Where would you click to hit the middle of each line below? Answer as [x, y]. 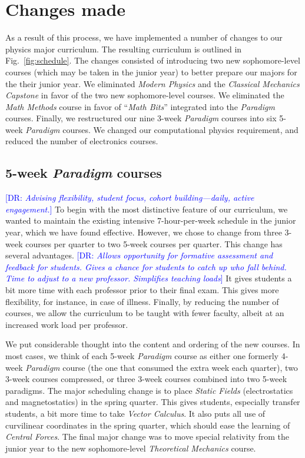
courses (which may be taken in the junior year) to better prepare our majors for [151, 72]
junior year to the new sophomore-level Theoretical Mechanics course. [131, 448]
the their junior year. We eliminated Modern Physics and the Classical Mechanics [152, 83]
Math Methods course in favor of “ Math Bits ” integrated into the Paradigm [140, 106]
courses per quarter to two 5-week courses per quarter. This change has [154, 243]
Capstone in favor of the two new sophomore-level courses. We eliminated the [145, 95]
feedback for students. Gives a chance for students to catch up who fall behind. [146, 266]
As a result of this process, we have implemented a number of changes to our [144, 37]
